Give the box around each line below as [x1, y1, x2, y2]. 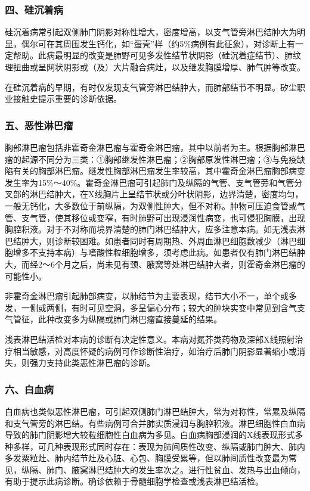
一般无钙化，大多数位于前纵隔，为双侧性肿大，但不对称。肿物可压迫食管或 [5, 199, 297, 212]
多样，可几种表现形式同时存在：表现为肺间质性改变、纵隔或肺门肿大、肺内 [13, 440, 305, 452]
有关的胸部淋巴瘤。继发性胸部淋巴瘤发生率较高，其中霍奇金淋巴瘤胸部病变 [13, 164, 305, 177]
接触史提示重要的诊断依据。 [13, 92, 122, 105]
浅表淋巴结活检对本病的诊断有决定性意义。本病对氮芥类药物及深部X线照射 [5, 332, 295, 345]
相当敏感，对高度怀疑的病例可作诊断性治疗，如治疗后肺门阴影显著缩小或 [13, 344, 297, 357]
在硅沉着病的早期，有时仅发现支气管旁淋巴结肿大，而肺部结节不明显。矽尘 [5, 80, 297, 93]
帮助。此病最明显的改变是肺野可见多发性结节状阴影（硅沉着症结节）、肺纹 [13, 49, 301, 61]
